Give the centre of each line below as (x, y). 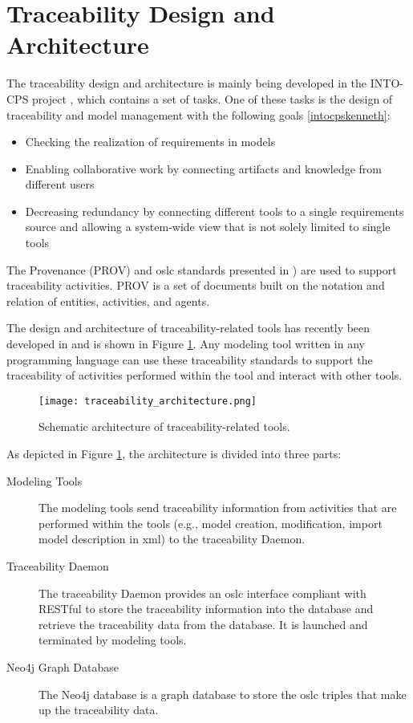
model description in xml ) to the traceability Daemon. (172, 539)
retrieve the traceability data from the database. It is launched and (203, 624)
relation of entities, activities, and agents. (108, 301)
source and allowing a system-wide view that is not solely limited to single (208, 227)
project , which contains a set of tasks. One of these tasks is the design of (213, 98)
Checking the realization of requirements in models (150, 142)
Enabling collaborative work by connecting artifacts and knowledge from (203, 168)
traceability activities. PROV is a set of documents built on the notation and (196, 285)
